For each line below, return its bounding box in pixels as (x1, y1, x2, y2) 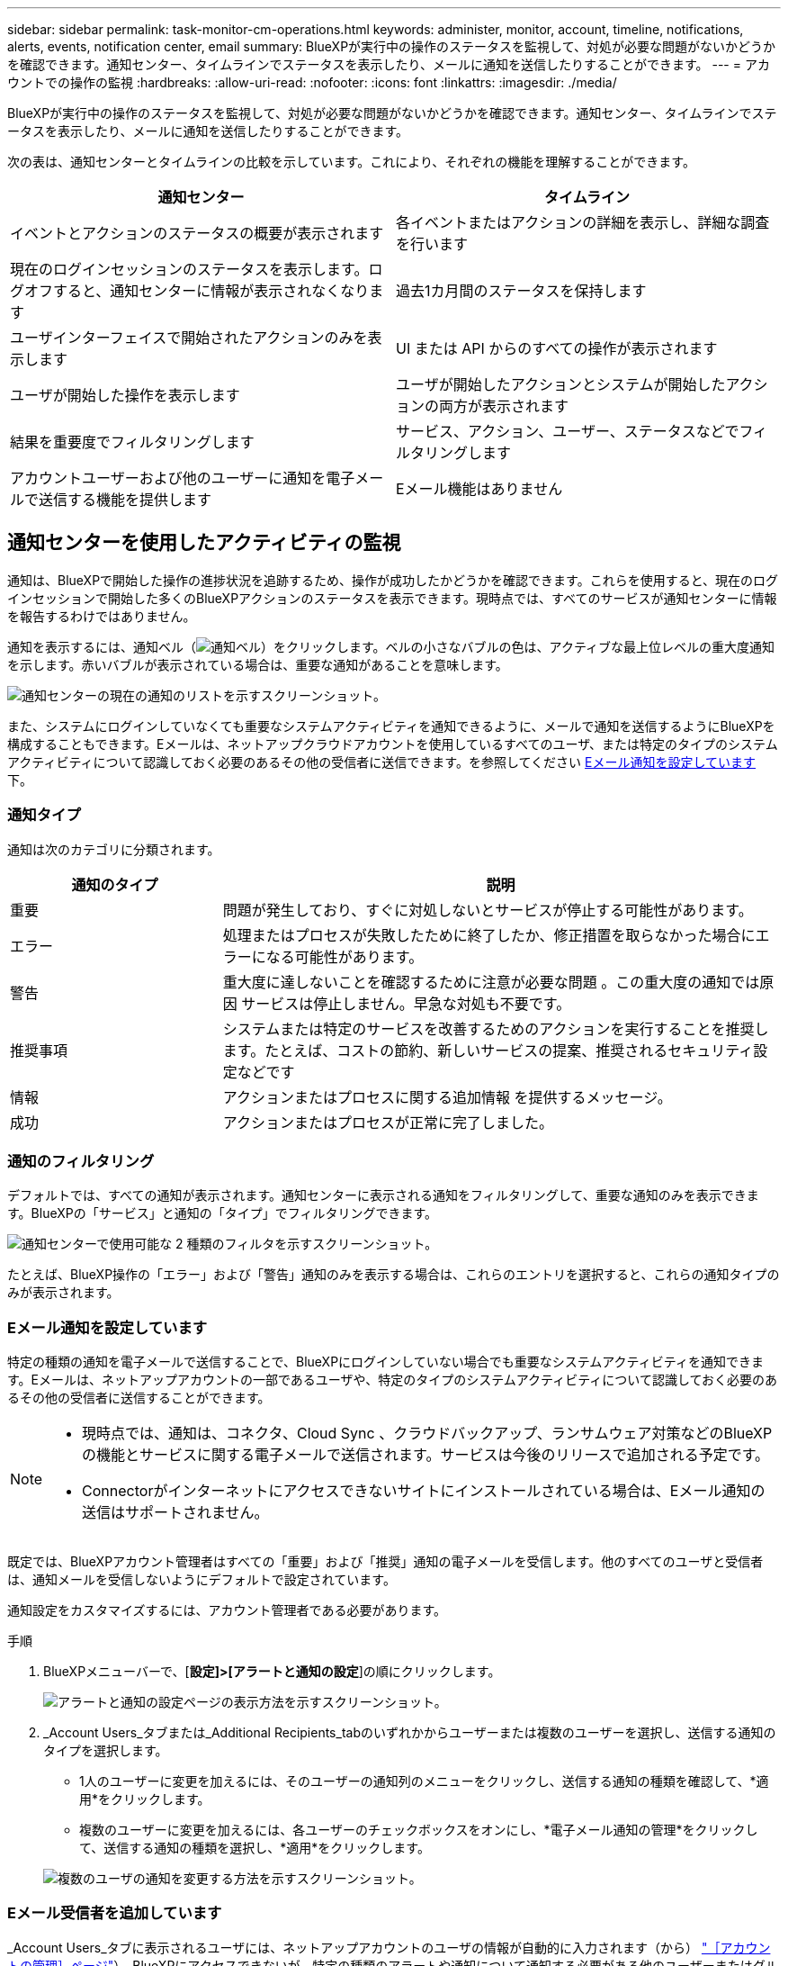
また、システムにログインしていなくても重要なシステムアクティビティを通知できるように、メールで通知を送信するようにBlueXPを (7, 717, 775, 734)
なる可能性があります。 (265, 947, 424, 966)
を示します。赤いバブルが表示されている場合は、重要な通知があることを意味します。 (7, 656, 508, 672)
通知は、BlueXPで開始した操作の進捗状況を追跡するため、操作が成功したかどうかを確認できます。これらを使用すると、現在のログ (7, 572, 779, 588)
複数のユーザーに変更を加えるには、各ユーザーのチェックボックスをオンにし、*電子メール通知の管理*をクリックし (79, 1822, 758, 1838)
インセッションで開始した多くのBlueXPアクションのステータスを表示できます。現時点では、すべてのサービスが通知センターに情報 (7, 590, 777, 606)
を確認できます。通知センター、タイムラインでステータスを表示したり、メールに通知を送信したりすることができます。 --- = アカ (7, 57, 770, 72)
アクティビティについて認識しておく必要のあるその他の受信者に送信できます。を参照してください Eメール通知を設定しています (7, 753, 757, 770)
